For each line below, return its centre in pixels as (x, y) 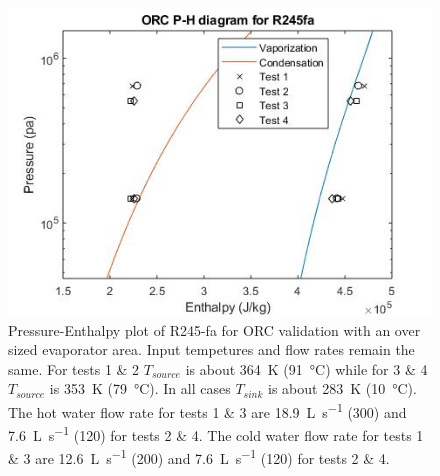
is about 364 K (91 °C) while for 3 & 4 (306, 368)
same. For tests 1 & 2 (74, 368)
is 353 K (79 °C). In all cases (140, 388)
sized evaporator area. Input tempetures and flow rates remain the (211, 349)
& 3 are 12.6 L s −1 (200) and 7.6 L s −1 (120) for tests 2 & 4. (199, 457)
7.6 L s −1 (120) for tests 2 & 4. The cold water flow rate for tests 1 (216, 433)
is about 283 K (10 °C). (342, 388)
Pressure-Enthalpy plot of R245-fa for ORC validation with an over (214, 329)
